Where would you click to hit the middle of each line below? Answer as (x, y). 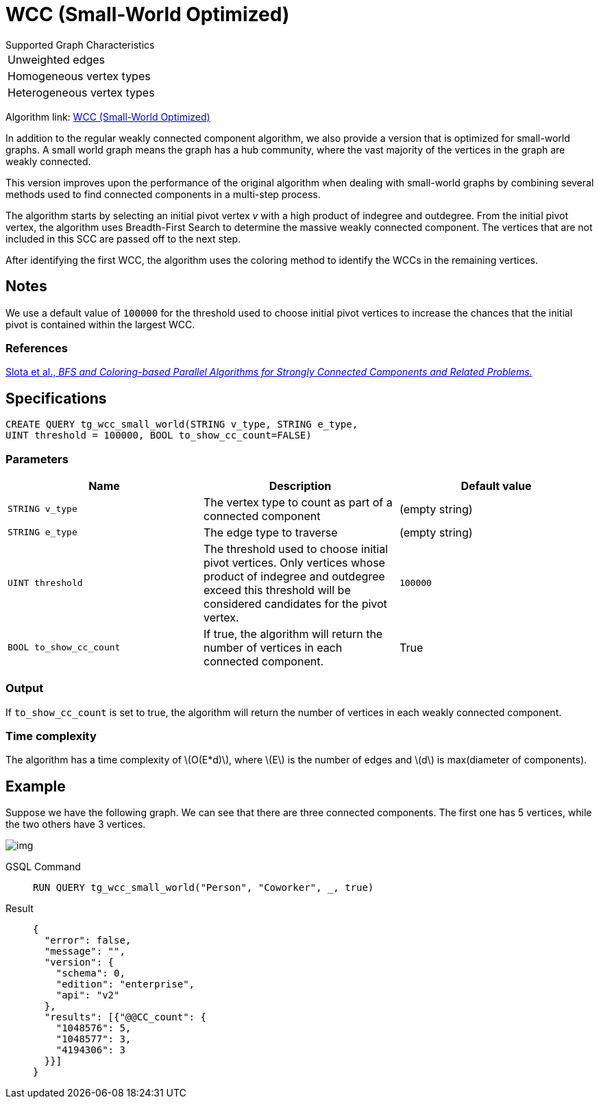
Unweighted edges (57, 59)
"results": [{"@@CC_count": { (125, 1017)
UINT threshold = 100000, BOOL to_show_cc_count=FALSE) (159, 436)
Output (25, 688)
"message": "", (85, 952)
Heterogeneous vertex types (81, 92)
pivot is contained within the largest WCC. (100, 324)
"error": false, (88, 941)
